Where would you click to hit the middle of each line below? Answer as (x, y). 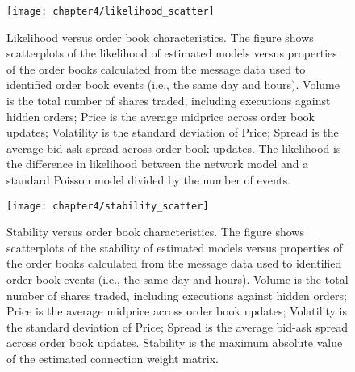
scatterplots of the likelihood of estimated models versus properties (172, 53)
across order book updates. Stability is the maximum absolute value (175, 342)
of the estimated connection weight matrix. (113, 358)
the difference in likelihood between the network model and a (158, 164)
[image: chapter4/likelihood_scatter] (111, 11)
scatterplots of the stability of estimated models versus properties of (175, 247)
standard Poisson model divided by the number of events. (149, 180)
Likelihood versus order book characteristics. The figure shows (160, 37)
